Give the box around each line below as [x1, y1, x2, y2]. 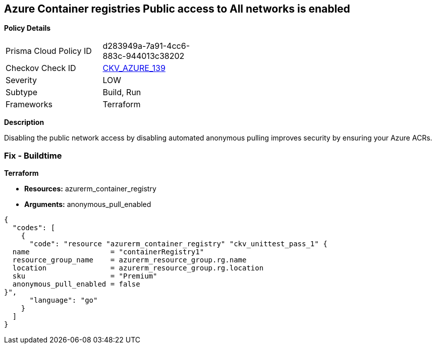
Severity [6, 75, 37, 86]
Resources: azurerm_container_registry [24, 184, 156, 193]
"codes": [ [12, 224, 56, 232]
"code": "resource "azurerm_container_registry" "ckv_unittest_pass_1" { [29, 240, 328, 248]
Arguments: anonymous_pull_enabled [24, 200, 151, 209]
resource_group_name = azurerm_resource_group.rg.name [12, 256, 247, 264]
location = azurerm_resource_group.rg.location [12, 264, 264, 272]
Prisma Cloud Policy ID [6, 46, 92, 56]
